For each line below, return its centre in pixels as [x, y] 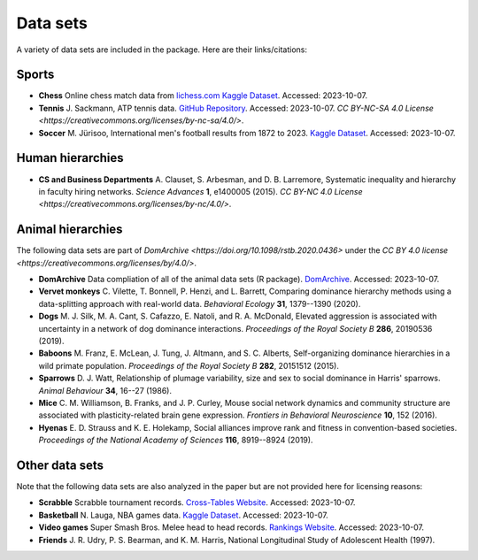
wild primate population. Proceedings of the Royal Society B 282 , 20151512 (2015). [189, 365]
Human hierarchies [70, 158]
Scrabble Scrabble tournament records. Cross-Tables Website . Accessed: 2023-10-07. [197, 502]
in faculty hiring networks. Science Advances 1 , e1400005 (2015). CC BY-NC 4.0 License [200, 191]
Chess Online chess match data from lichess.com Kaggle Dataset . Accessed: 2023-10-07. [203, 96]
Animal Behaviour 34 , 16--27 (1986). [105, 390]
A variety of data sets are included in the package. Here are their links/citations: [162, 50]
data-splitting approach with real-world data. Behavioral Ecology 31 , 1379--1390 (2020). [200, 303]
